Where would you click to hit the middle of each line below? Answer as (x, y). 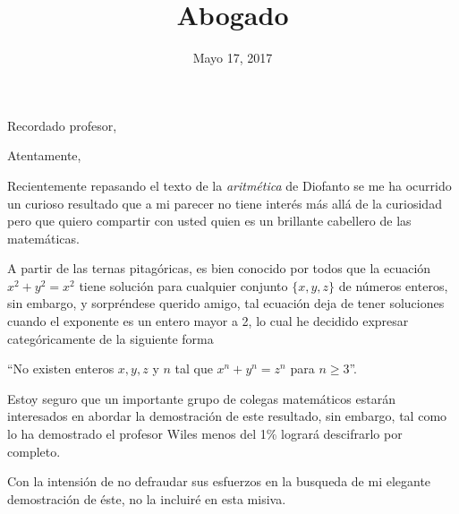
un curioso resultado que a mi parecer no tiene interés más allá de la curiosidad (225, 203)
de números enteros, (393, 285)
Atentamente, (44, 155)
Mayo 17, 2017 (233, 58)
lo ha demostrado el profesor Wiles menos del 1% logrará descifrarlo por (205, 434)
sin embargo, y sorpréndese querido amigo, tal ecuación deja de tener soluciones (226, 303)
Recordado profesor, (62, 125)
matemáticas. (43, 238)
